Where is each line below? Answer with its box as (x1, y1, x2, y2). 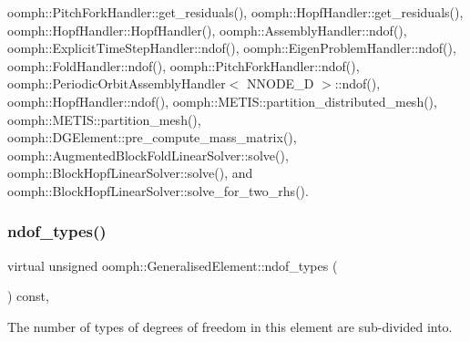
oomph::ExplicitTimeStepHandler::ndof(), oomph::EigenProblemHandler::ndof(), (7, 38, 456, 57)
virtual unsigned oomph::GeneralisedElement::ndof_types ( (7, 255, 338, 275)
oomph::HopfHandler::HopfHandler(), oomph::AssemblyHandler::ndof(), (7, 20, 407, 39)
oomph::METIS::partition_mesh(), (7, 109, 201, 129)
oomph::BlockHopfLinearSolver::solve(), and (7, 163, 253, 182)
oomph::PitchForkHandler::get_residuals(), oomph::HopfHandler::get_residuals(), (7, 3, 464, 21)
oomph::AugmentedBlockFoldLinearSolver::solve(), (7, 145, 289, 164)
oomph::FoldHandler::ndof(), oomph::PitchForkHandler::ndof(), (7, 56, 360, 75)
